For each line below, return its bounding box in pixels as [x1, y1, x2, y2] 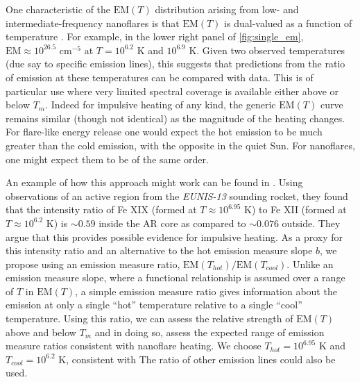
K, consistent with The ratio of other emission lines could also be [58, 351, 336, 366]
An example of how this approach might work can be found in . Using [6, 175, 303, 190]
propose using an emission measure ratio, [6, 256, 180, 271]
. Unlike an [286, 256, 334, 271]
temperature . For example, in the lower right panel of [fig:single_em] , [6, 29, 304, 44]
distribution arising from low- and [155, 2, 299, 16]
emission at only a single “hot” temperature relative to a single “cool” [6, 297, 302, 312]
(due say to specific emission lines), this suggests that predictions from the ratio [6, 56, 345, 71]
